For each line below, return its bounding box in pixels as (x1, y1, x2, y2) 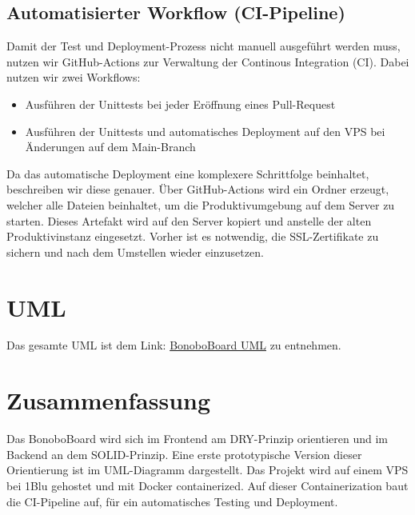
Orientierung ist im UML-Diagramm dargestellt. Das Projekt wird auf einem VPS (6, 461, 409, 478)
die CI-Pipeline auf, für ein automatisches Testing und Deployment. (6, 493, 338, 509)
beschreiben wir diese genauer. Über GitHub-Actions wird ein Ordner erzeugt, (6, 181, 389, 198)
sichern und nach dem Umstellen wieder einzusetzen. (6, 243, 264, 260)
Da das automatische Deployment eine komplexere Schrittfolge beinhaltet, (6, 165, 369, 182)
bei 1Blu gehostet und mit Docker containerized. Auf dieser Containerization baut (6, 477, 409, 493)
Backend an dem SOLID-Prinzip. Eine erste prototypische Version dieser (6, 445, 362, 462)
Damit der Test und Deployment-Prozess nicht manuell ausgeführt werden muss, (6, 38, 401, 54)
